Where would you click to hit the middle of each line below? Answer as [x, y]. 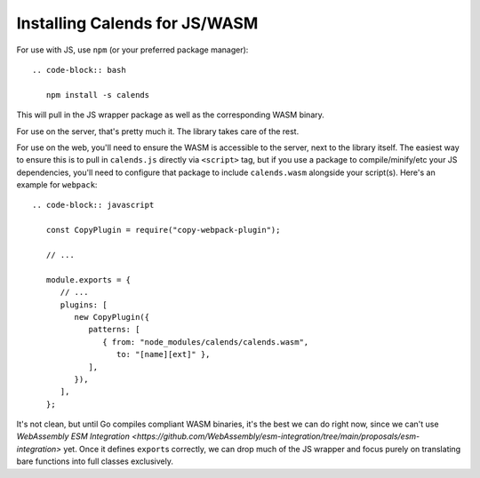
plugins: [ [84, 305]
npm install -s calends [98, 95]
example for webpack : [57, 185]
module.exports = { [88, 279]
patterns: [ [114, 330]
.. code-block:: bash [79, 70]
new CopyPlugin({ [112, 317]
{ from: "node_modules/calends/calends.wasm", [206, 342]
